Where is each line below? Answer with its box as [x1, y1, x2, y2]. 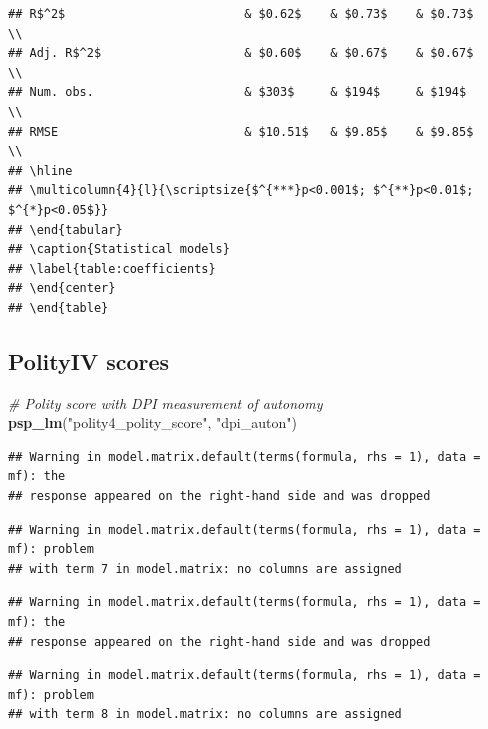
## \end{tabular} [8, 222, 123, 237]
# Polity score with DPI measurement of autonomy [8, 392, 323, 413]
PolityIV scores [8, 345, 170, 376]
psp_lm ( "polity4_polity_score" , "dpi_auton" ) [8, 412, 297, 433]
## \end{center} [8, 281, 116, 296]
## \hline [8, 163, 73, 178]
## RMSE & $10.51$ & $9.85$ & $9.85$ [8, 124, 474, 139]
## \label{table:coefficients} [8, 261, 216, 276]
